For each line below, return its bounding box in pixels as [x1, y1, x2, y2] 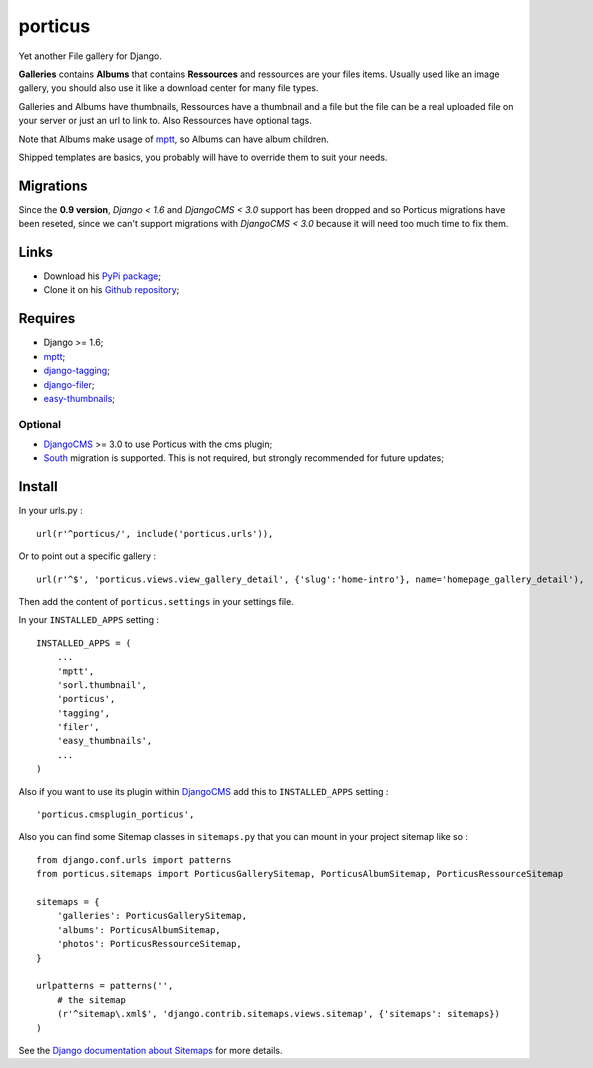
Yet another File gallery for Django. [18, 50, 162, 62]
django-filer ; [43, 378, 95, 390]
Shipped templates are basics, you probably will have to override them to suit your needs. [18, 151, 388, 163]
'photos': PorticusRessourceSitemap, [56, 938, 242, 950]
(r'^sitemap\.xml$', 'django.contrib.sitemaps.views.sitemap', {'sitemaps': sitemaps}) [56, 1008, 500, 1020]
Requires [18, 310, 76, 327]
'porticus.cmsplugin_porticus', [36, 809, 195, 820]
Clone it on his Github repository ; [43, 284, 180, 296]
